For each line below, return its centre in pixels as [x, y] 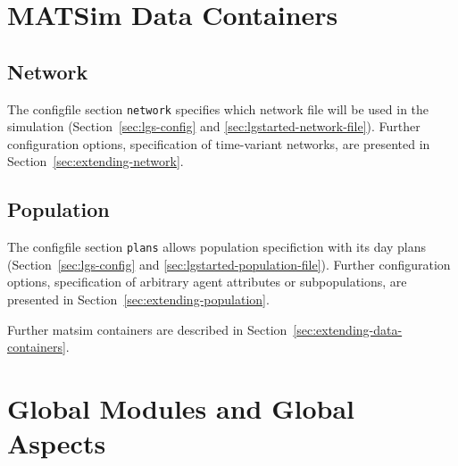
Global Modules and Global [181, 408]
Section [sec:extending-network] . [96, 161]
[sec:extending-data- [348, 329]
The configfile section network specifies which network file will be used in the [218, 108]
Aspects [57, 443]
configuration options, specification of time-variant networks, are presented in [219, 143]
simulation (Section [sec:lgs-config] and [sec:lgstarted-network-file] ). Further [214, 126]
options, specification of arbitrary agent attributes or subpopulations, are [207, 282]
